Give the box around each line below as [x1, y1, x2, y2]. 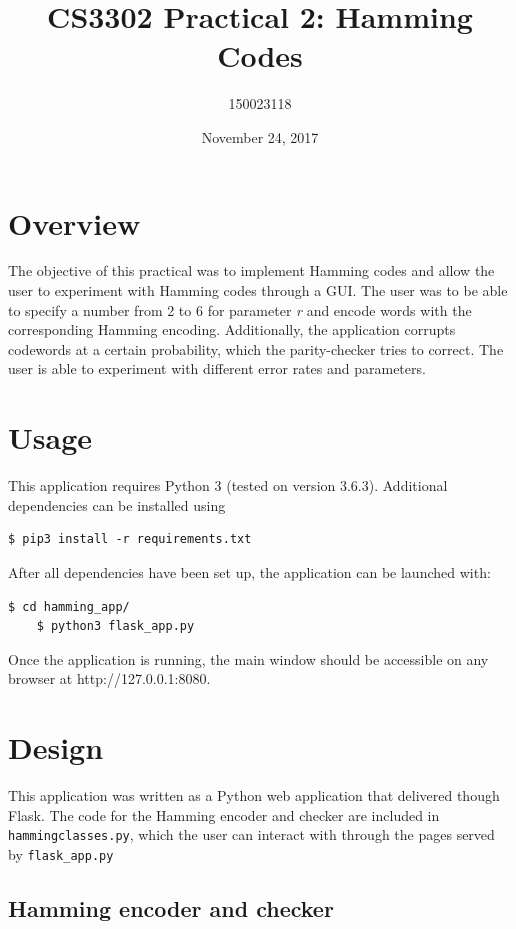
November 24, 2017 [201, 126, 319, 147]
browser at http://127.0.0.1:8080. [8, 668, 211, 689]
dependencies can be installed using [8, 494, 226, 515]
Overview [8, 202, 141, 243]
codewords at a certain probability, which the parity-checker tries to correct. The [8, 338, 504, 359]
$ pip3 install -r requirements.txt [8, 532, 252, 547]
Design [8, 727, 104, 768]
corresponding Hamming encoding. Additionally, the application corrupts [8, 319, 456, 340]
